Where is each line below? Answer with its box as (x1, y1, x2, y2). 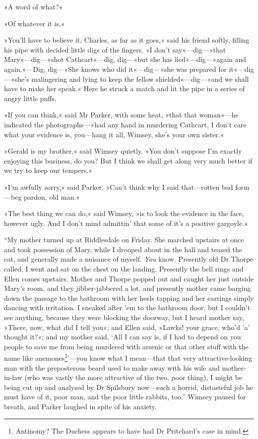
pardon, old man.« (24, 191, 80, 202)
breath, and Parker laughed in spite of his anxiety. (4, 401, 157, 412)
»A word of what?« (4, 1, 63, 11)
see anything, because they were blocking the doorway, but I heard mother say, (4, 312, 244, 323)
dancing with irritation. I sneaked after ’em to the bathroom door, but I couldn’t (4, 302, 251, 313)
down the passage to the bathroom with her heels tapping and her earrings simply (4, 292, 254, 303)
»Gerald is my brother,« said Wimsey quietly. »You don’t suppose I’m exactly (4, 146, 242, 156)
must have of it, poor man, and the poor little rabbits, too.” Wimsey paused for (4, 391, 246, 402)
